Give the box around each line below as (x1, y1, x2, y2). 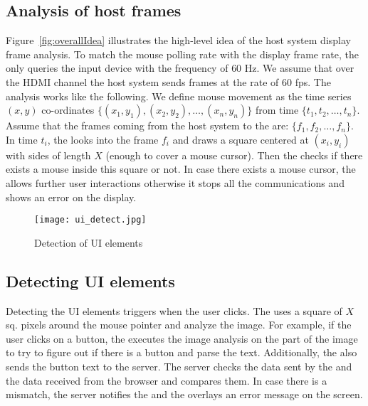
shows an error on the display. (6, 189, 137, 204)
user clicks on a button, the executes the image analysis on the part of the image (6, 331, 358, 346)
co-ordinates (41, 102, 95, 117)
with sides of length (6, 147, 91, 162)
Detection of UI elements (34, 235, 143, 250)
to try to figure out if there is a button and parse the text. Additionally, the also (6, 345, 357, 360)
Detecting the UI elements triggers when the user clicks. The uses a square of (6, 303, 342, 318)
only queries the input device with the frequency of (6, 60, 228, 75)
